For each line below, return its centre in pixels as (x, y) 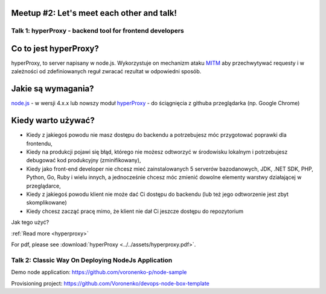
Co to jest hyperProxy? (55, 49)
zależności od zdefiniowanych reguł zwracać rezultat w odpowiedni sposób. (106, 71)
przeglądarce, (44, 186)
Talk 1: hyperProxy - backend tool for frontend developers (97, 31)
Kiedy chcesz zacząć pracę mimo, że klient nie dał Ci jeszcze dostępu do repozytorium (135, 211)
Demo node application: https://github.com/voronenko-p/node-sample (99, 272)
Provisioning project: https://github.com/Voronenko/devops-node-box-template (110, 283)
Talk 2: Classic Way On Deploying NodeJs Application (92, 260)
